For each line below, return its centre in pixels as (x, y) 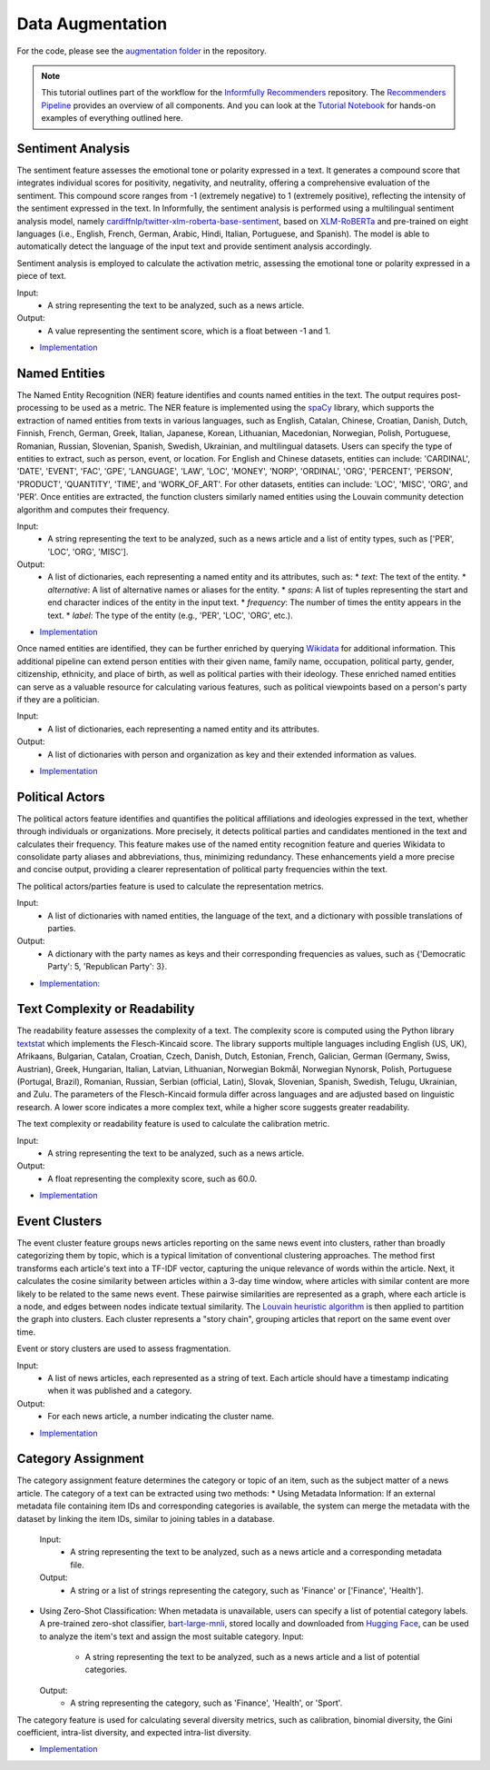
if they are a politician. (58, 699)
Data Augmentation (92, 24)
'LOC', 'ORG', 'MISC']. (88, 552)
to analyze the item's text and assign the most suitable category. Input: (171, 1636)
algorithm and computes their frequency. (93, 510)
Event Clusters (59, 1221)
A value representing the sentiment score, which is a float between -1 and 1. (189, 331)
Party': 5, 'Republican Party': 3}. (108, 967)
